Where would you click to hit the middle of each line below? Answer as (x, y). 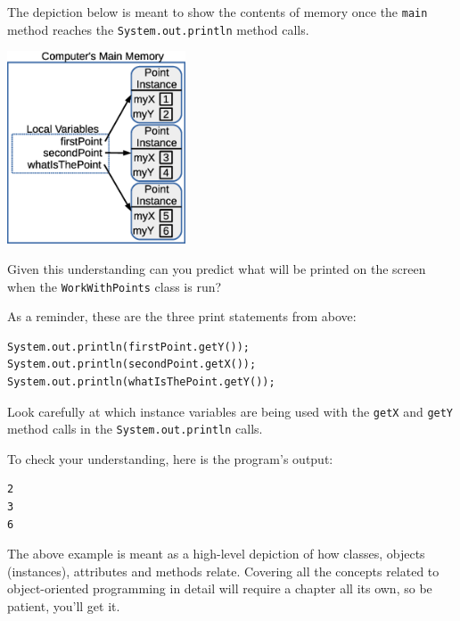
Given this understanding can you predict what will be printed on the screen (217, 268)
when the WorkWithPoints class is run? (115, 286)
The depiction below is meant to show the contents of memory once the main (218, 12)
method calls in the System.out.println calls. (135, 429)
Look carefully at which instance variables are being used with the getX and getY (230, 411)
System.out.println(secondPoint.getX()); (132, 364)
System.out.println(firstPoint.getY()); (129, 347)
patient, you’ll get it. (64, 606)
